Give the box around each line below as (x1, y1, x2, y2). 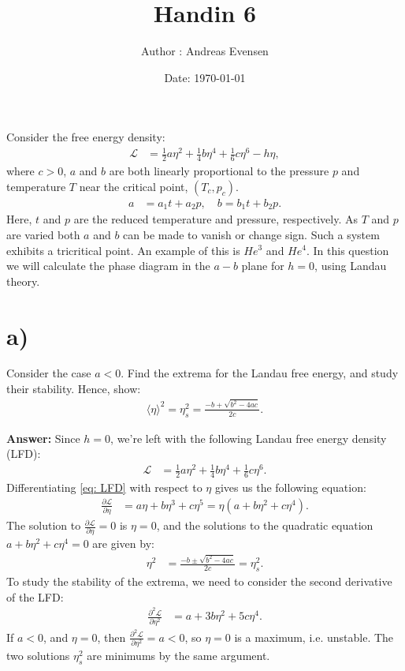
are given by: (92, 535, 154, 552)
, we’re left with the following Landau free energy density (110, 429, 387, 446)
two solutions (6, 647, 70, 664)
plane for (241, 257, 284, 274)
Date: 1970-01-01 (164, 69, 246, 85)
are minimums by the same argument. (87, 647, 270, 664)
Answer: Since (6, 429, 80, 446)
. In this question (306, 242, 389, 258)
